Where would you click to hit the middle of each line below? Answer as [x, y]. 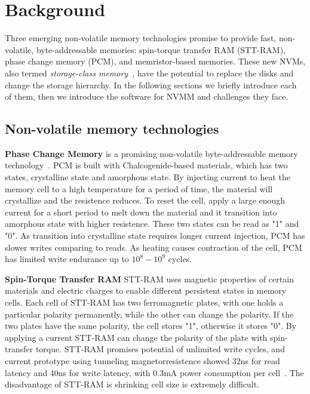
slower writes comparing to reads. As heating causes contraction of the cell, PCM [154, 247]
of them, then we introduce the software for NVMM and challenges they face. [147, 96]
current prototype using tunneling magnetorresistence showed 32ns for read [142, 360]
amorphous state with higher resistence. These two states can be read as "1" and [152, 224]
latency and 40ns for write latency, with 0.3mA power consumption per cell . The [154, 372]
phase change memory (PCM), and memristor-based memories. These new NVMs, [155, 61]
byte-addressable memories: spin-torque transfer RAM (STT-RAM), [161, 49]
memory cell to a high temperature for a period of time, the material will [139, 188]
